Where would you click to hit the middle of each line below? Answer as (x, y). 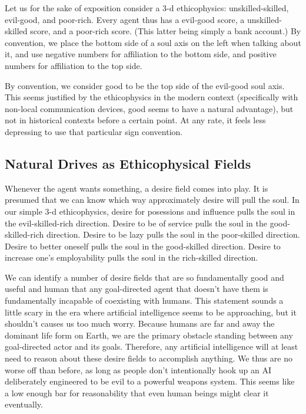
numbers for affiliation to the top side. (74, 65)
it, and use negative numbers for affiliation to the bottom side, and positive (141, 54)
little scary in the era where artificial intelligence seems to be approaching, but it (151, 312)
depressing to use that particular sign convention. (94, 131)
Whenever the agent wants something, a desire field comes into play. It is (137, 188)
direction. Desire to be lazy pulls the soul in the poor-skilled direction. (173, 234)
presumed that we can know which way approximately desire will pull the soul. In (152, 200)
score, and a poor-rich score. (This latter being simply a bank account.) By (166, 31)
